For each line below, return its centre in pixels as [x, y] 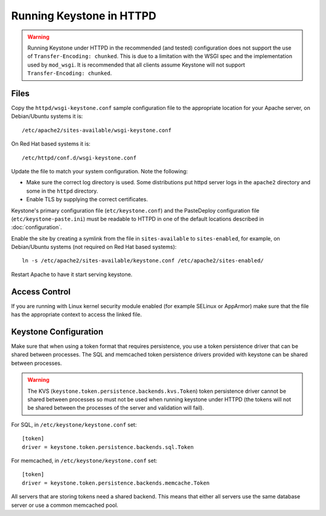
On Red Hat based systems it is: [51, 144]
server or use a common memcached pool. [65, 505]
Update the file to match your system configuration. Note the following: [100, 171]
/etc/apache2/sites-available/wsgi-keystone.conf [97, 130]
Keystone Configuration [57, 331]
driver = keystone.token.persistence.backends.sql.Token [108, 447]
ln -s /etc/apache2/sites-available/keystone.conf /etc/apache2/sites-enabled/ [143, 261]
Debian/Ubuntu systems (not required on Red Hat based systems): [94, 247]
